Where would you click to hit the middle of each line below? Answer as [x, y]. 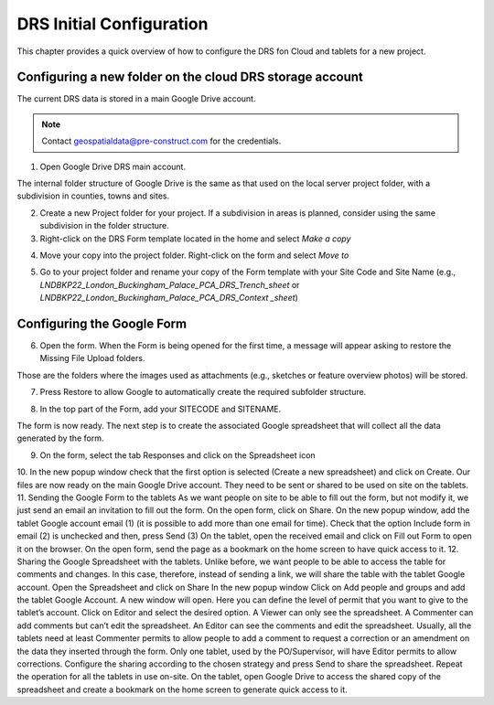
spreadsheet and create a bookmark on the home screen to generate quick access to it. [182, 689]
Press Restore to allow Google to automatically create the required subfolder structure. [203, 392]
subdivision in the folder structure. [104, 226]
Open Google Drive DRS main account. [113, 166]
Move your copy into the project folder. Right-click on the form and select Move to [194, 255]
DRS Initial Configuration [113, 24]
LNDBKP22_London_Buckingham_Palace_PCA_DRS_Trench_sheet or [170, 284]
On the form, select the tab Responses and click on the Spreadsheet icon [177, 455]
